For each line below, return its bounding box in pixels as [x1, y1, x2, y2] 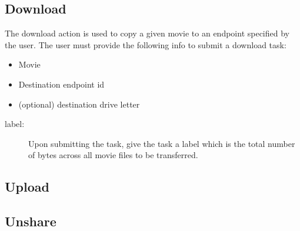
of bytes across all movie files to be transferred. [28, 149, 198, 161]
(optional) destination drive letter [18, 98, 140, 110]
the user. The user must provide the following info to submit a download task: [5, 38, 286, 51]
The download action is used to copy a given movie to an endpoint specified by [5, 27, 289, 39]
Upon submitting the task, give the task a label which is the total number [28, 137, 295, 149]
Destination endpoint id [18, 78, 105, 90]
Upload [5, 178, 49, 196]
